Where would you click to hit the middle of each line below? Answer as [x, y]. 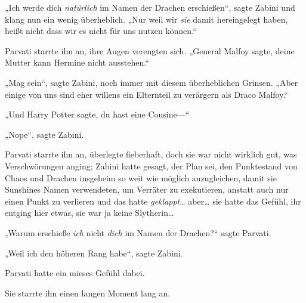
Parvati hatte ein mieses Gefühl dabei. [75, 273]
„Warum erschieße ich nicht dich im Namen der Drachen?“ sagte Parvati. [138, 232]
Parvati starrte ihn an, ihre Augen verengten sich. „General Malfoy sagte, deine [150, 50]
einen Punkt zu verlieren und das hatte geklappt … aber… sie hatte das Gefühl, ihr [153, 201]
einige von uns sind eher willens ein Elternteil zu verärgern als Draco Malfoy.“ [146, 94]
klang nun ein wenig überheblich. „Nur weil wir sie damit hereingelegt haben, [146, 19]
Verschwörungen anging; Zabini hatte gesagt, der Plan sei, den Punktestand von [151, 166]
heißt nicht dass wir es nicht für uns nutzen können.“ [101, 31]
